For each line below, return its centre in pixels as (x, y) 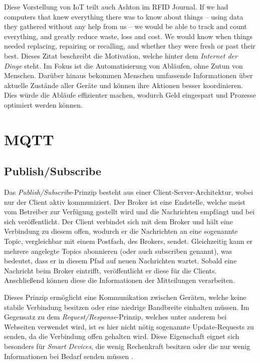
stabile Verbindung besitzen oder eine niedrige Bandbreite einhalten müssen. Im (127, 307)
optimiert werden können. (43, 104)
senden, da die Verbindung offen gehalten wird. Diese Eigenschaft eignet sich (122, 336)
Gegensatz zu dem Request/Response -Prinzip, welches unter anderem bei (115, 317)
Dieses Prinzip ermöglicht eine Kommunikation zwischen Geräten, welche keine (125, 297)
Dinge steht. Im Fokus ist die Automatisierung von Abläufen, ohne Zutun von (123, 65)
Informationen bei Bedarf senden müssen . (69, 356)
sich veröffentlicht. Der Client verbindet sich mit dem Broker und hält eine (118, 221)
